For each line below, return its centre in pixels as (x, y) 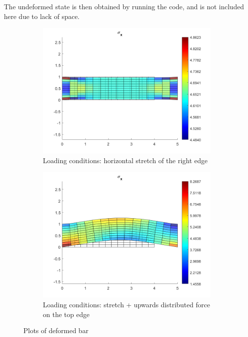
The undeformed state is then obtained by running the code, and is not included (124, 6)
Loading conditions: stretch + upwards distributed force (126, 304)
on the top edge (66, 314)
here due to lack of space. (42, 16)
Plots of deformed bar (56, 330)
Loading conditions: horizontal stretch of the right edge (125, 160)
